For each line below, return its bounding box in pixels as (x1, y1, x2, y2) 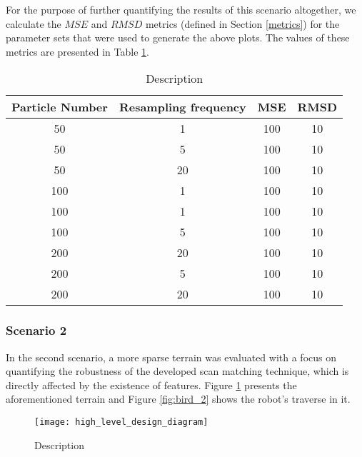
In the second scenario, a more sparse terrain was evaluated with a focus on (6, 349, 336, 364)
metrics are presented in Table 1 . (6, 44, 149, 59)
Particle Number (11, 99, 108, 116)
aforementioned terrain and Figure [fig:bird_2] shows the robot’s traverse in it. (6, 391, 351, 406)
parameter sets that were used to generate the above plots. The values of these (6, 30, 350, 45)
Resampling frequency (119, 99, 246, 116)
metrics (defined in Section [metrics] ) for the (145, 16, 340, 31)
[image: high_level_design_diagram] (34, 416, 208, 427)
